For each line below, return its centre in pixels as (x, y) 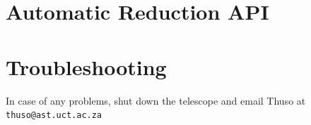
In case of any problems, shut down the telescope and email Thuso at (156, 100)
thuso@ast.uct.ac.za (54, 116)
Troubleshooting (86, 66)
